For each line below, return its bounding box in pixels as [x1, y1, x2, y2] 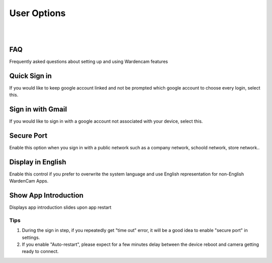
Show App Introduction [9, 191, 84, 200]
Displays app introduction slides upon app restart [9, 204, 112, 211]
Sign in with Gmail [9, 105, 67, 113]
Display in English [9, 157, 66, 166]
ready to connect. [22, 248, 59, 254]
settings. [22, 234, 40, 240]
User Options [9, 8, 66, 19]
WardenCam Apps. [9, 178, 49, 184]
